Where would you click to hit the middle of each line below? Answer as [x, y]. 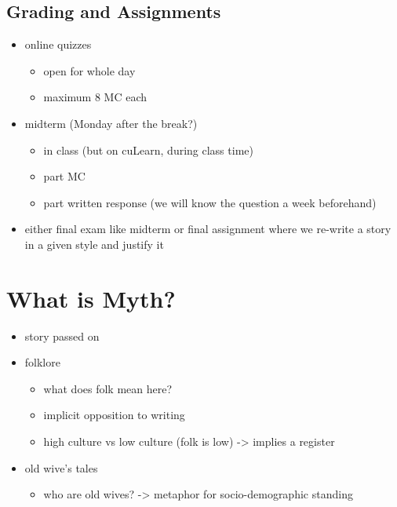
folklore [42, 362]
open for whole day [89, 70]
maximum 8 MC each [95, 97]
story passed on [62, 336]
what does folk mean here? [108, 388]
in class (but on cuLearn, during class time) [148, 150]
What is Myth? [91, 298]
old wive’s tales [61, 467]
